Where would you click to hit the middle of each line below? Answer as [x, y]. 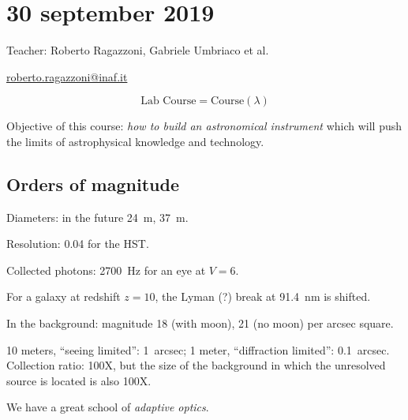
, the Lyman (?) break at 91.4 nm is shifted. [263, 296]
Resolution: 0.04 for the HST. [78, 244]
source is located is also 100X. [79, 380]
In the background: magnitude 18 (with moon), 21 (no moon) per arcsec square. [200, 323]
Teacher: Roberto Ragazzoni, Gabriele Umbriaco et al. [138, 50]
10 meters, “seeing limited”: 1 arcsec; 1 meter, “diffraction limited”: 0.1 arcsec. [198, 349]
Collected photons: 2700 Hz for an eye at [106, 270]
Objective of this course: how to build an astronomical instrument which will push [204, 126]
